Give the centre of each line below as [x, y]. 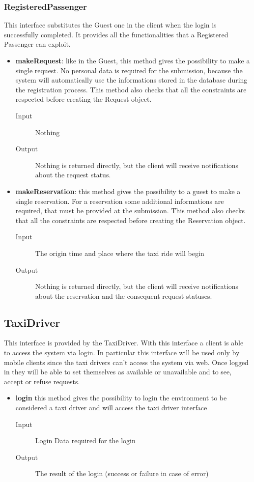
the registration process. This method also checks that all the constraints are [131, 89]
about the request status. [73, 175]
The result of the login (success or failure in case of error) [122, 473]
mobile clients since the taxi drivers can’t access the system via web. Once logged [126, 362]
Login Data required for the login [85, 440]
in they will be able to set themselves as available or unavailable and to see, [118, 372]
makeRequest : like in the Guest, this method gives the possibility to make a [133, 60]
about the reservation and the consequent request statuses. [124, 296]
